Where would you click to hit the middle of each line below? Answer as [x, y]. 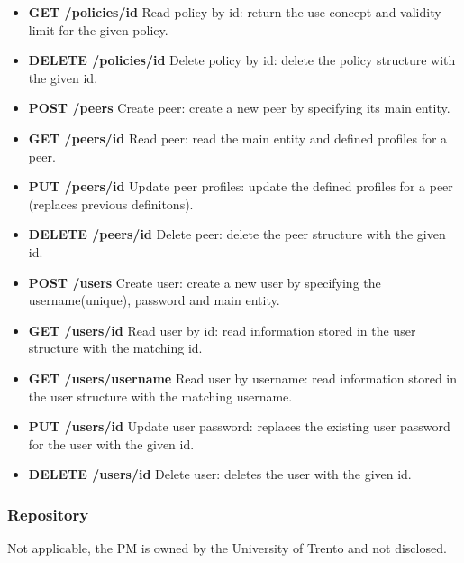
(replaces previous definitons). [111, 203]
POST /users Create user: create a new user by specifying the [205, 282]
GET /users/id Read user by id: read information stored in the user [222, 330]
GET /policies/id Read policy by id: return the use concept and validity [235, 12]
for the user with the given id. [111, 443]
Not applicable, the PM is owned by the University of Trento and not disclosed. [227, 548]
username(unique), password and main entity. [154, 300]
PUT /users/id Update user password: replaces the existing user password [239, 426]
